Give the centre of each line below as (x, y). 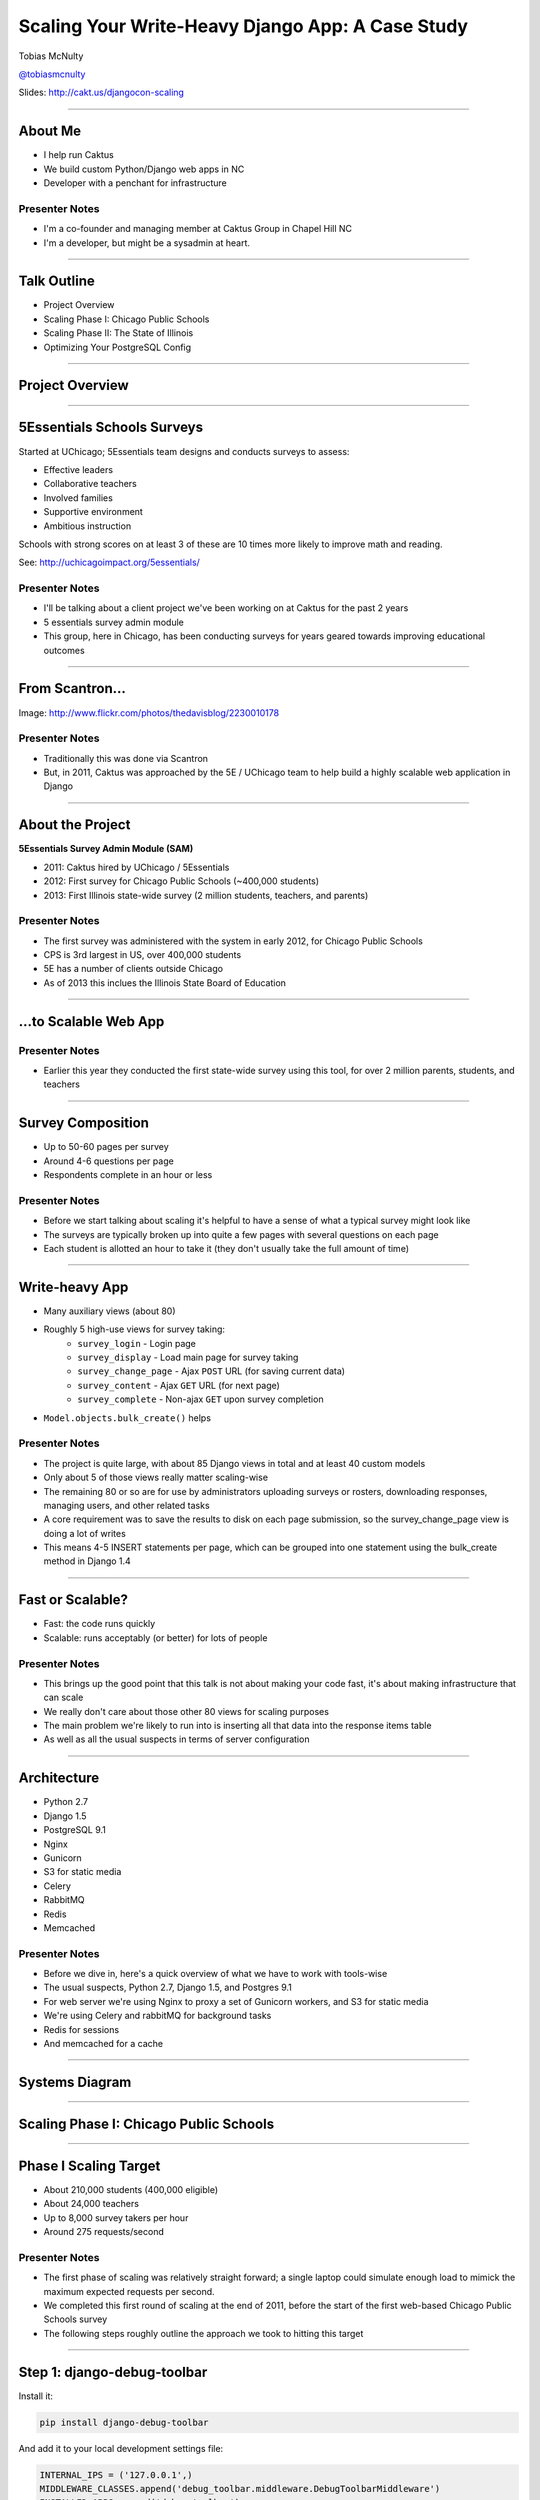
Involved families (78, 497)
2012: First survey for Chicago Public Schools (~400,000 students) (181, 881)
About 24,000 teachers (91, 2204)
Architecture (59, 1778)
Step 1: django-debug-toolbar (113, 2371)
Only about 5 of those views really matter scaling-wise (156, 1477)
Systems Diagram (75, 2081)
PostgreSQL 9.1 (75, 1830)
